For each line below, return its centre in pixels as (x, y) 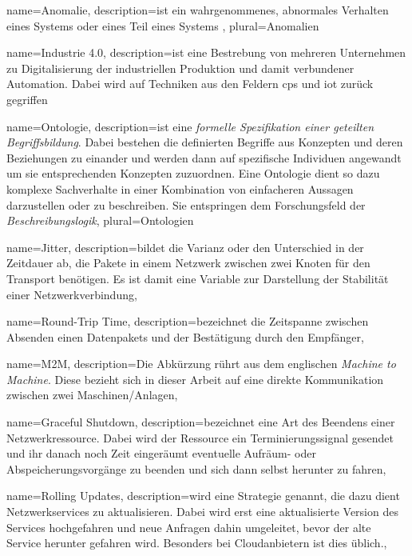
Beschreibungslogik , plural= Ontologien (100, 220)
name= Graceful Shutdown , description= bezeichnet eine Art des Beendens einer (201, 422)
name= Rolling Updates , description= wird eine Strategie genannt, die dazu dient (203, 496)
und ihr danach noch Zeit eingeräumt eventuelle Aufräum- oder (161, 453)
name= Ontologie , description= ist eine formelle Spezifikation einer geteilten (190, 126)
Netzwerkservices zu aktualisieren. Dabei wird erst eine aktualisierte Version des (202, 512)
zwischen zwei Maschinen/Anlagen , (92, 395)
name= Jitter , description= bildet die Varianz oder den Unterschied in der (185, 247)
